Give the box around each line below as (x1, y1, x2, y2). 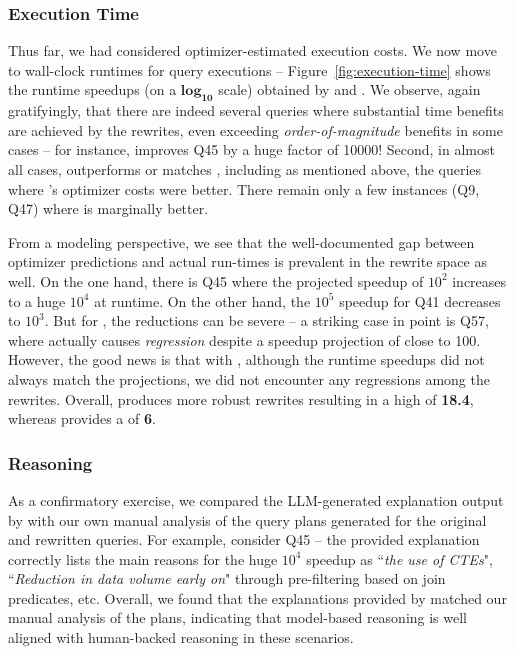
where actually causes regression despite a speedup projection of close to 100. (8, 329, 481, 350)
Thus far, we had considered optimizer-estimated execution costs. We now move (8, 40, 497, 61)
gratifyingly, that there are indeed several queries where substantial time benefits (8, 100, 504, 121)
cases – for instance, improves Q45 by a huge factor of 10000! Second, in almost (8, 139, 495, 160)
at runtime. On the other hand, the (94, 290, 311, 311)
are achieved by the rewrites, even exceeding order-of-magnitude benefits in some (8, 119, 503, 140)
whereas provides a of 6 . (8, 408, 156, 429)
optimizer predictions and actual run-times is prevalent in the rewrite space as (8, 251, 487, 272)
